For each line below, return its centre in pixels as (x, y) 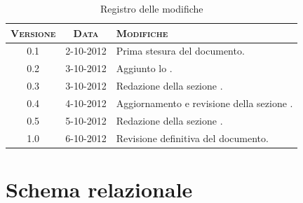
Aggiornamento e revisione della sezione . (204, 103)
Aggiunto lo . (144, 68)
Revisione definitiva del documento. (192, 138)
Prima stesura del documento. (180, 51)
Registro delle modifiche (151, 8)
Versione (33, 33)
